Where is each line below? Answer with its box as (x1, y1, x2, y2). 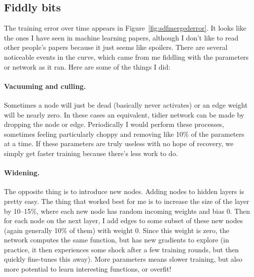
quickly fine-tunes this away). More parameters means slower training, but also (4, 254, 243, 264)
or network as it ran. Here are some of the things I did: (4, 61, 171, 72)
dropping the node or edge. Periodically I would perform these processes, (4, 119, 224, 129)
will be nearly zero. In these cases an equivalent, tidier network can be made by (4, 109, 245, 119)
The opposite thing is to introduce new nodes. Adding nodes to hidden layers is (4, 186, 244, 197)
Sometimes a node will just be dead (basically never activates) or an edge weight (4, 99, 248, 110)
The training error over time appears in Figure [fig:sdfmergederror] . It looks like (4, 23, 247, 33)
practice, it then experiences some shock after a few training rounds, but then (4, 244, 239, 254)
